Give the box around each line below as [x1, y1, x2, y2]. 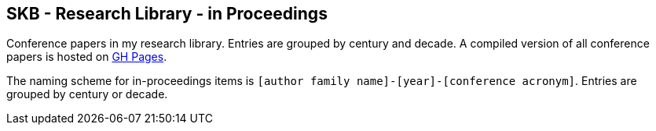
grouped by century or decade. [6, 87, 168, 101]
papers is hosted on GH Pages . [6, 50, 167, 64]
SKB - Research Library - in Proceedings [6, 4, 328, 23]
